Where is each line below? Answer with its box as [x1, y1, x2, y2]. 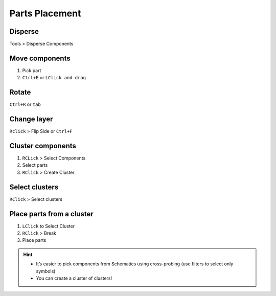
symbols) [36, 268, 56, 274]
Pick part [22, 67, 41, 74]
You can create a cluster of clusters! [36, 275, 112, 281]
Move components [9, 54, 71, 62]
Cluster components [9, 141, 77, 150]
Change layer [9, 115, 53, 124]
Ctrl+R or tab [9, 101, 41, 107]
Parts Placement [9, 8, 81, 19]
